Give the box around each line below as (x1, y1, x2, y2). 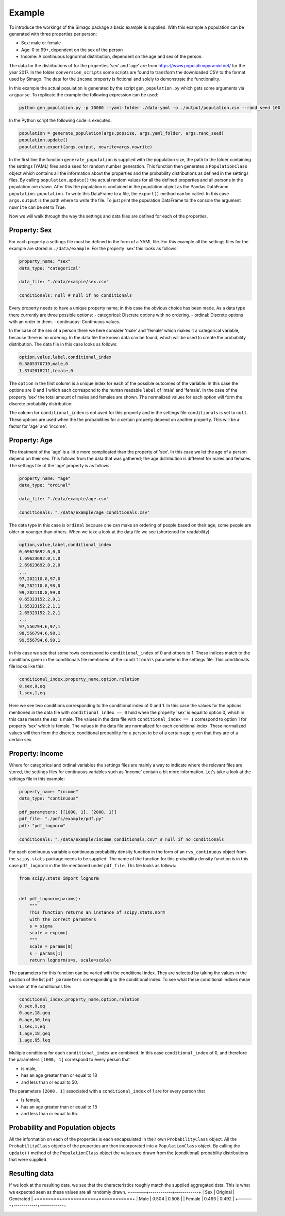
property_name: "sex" (19, 258, 71, 264)
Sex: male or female (21, 40, 61, 46)
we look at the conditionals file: (9, 983, 71, 989)
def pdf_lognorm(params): (19, 896, 81, 902)
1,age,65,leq (19, 1037, 50, 1043)
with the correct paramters (29, 916, 97, 922)
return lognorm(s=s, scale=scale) (29, 957, 112, 963)
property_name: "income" (19, 789, 79, 794)
